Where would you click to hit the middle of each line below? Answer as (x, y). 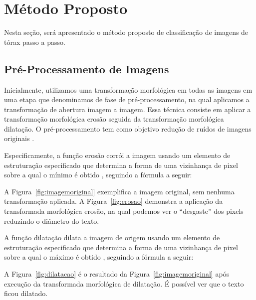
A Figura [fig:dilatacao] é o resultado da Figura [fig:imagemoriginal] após (117, 274)
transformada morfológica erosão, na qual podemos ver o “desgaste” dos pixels (124, 211)
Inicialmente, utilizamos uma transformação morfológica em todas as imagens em (128, 89)
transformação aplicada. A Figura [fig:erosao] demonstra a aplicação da (114, 201)
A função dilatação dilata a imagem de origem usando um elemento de (112, 237)
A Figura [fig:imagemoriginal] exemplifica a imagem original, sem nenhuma (119, 191)
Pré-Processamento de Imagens (87, 69)
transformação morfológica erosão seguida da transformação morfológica (114, 119)
